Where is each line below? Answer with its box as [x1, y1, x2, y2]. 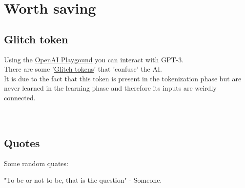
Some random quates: [4, 158, 68, 168]
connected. [4, 92, 36, 102]
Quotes [4, 135, 40, 150]
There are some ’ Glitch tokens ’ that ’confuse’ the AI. [4, 64, 162, 74]
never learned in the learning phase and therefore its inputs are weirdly [4, 83, 217, 93]
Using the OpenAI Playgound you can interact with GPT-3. [4, 54, 184, 64]
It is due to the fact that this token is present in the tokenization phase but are [4, 73, 242, 83]
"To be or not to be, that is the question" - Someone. [4, 174, 162, 185]
